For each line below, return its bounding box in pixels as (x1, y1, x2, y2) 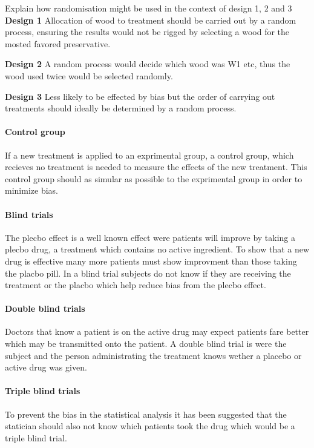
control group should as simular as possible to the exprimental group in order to (5, 172, 303, 185)
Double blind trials (5, 302, 85, 315)
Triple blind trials (5, 384, 80, 397)
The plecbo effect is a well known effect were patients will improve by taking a (5, 231, 296, 243)
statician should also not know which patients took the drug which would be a (5, 420, 295, 432)
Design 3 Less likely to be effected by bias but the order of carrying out (5, 90, 275, 102)
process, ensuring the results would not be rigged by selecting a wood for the (5, 25, 290, 38)
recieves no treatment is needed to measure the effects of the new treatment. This (5, 160, 307, 173)
